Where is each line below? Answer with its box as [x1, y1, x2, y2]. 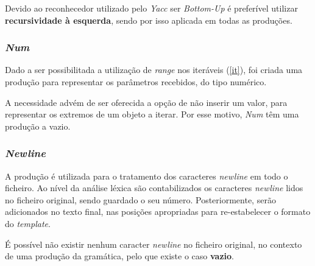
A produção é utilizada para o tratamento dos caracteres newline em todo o [5, 169, 288, 182]
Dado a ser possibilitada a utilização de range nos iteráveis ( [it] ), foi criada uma [5, 63, 303, 76]
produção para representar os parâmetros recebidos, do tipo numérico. [5, 75, 267, 88]
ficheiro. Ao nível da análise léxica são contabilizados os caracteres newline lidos [5, 181, 303, 194]
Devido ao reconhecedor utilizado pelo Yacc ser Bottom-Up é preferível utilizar [5, 2, 298, 14]
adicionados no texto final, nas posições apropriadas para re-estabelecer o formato [5, 205, 311, 218]
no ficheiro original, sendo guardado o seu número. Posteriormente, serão [5, 193, 276, 206]
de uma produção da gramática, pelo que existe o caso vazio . [5, 250, 234, 262]
